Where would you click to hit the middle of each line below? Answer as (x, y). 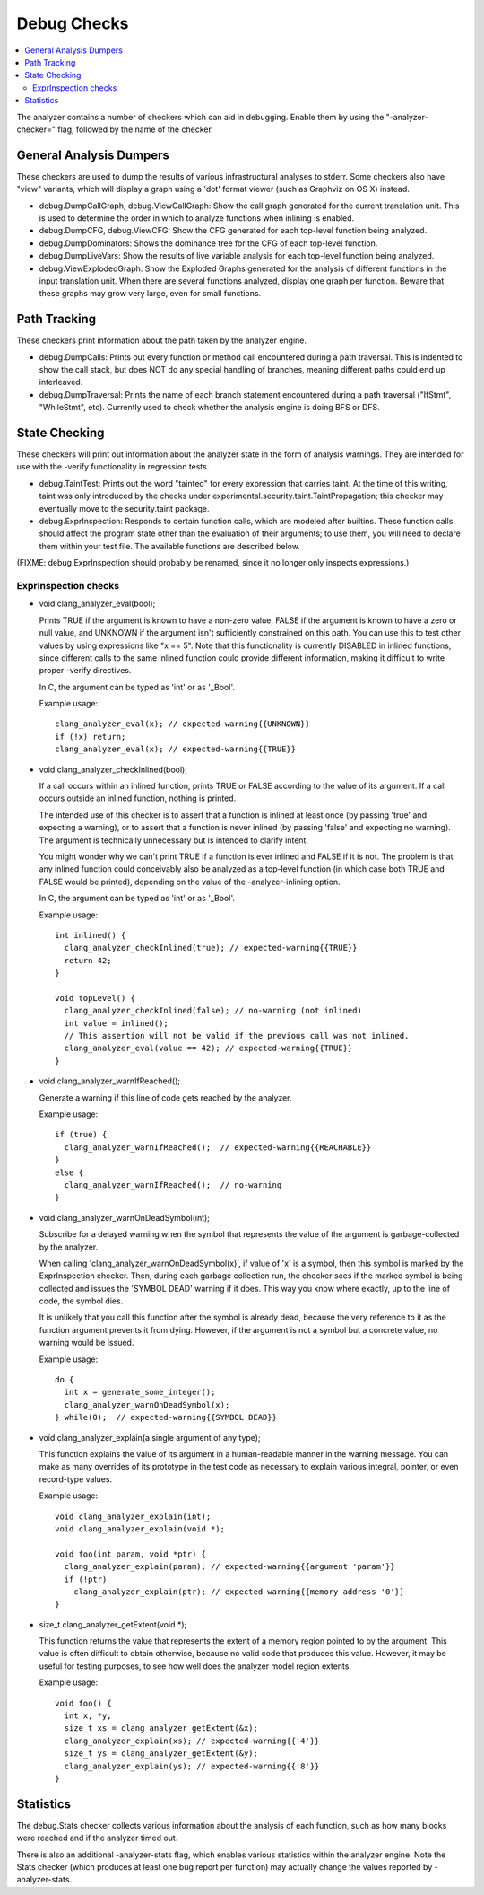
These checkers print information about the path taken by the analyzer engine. (162, 340)
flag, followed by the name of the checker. (135, 129)
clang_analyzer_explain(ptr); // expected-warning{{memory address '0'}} (239, 1592)
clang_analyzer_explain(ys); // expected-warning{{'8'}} (192, 1766)
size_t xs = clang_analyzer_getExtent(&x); (161, 1728)
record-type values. (75, 1479)
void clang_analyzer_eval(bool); (97, 604)
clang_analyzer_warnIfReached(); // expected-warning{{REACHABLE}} (218, 1147)
